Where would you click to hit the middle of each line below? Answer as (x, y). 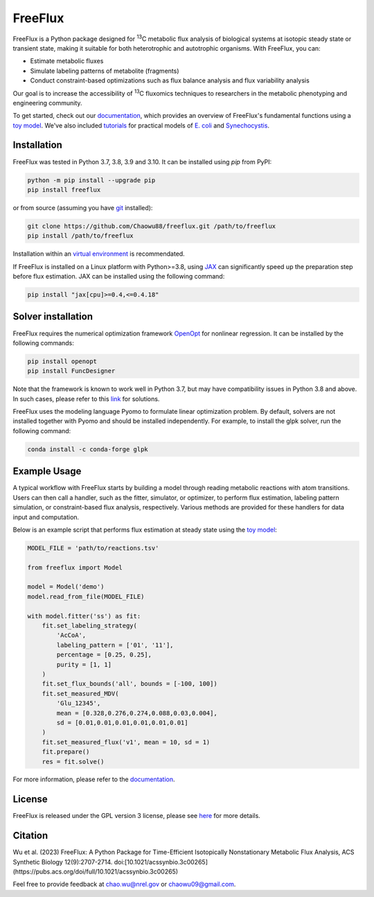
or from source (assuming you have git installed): (83, 207)
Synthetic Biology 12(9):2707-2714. (63, 862)
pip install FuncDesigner (71, 371)
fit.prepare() (66, 752)
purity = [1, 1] (84, 664)
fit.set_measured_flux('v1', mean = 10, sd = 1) (126, 742)
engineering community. (47, 103)
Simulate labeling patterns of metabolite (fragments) (105, 71)
